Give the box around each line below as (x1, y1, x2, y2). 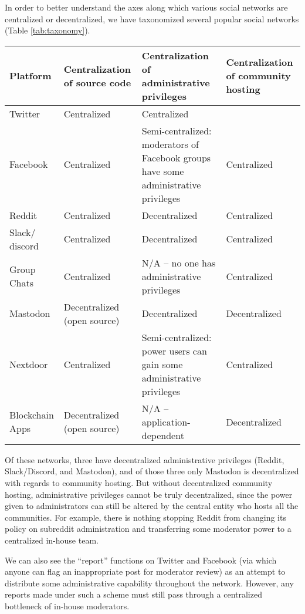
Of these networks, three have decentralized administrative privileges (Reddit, (5, 453, 284, 465)
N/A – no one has (141, 255, 216, 269)
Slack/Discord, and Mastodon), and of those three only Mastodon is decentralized (5, 465, 299, 477)
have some (141, 164, 184, 178)
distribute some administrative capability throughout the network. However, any (5, 576, 294, 589)
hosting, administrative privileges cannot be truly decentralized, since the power (5, 488, 293, 500)
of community (226, 69, 291, 83)
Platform (9, 69, 52, 83)
